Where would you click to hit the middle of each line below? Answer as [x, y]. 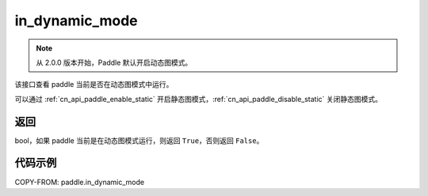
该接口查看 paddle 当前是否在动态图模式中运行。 [94, 85]
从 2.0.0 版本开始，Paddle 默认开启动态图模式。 [114, 62]
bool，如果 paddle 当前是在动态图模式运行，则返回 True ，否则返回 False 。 [139, 140]
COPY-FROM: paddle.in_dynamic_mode [80, 182]
